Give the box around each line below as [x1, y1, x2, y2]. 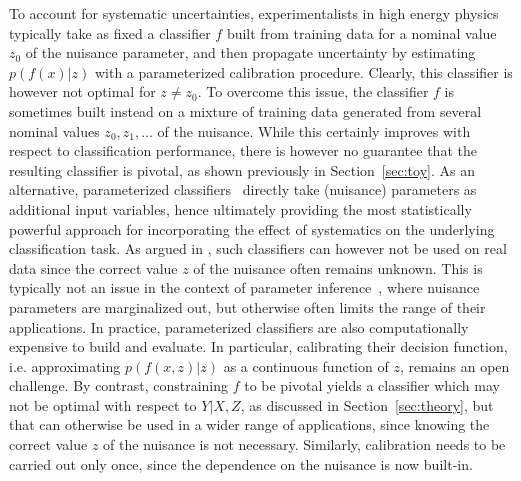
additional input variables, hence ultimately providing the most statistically [9, 198, 472, 219]
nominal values [9, 120, 100, 141]
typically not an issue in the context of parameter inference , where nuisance [9, 277, 480, 298]
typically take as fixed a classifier [9, 22, 211, 43]
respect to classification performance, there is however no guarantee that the [9, 140, 477, 161]
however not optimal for [9, 81, 156, 102]
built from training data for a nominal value [226, 22, 497, 43]
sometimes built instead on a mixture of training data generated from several [9, 100, 482, 121]
